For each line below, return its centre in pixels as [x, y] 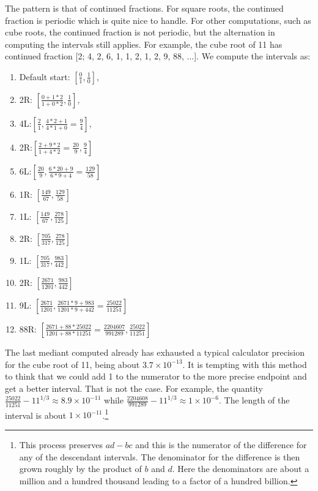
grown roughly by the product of [80, 469]
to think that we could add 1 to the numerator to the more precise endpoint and [156, 376]
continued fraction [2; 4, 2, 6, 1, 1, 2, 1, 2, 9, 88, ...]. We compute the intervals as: [158, 56]
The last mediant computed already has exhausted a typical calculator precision [155, 352]
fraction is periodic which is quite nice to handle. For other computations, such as [158, 20]
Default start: [45, 76]
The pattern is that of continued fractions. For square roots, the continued [144, 8]
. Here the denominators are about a [241, 469]
